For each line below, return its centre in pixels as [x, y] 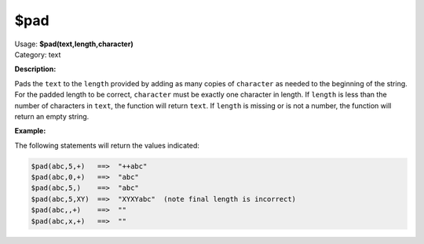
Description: [35, 69]
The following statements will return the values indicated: [107, 145]
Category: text [38, 54]
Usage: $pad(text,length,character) [74, 44]
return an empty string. [52, 116]
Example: [30, 131]
